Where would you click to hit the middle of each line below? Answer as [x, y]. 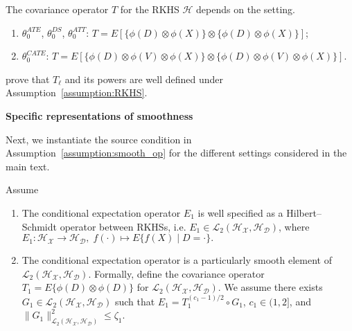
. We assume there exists [270, 287]
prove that [28, 79]
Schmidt [39, 226]
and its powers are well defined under [144, 79]
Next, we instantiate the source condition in [99, 139]
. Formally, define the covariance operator [176, 273]
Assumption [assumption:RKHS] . [77, 92]
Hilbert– [304, 212]
